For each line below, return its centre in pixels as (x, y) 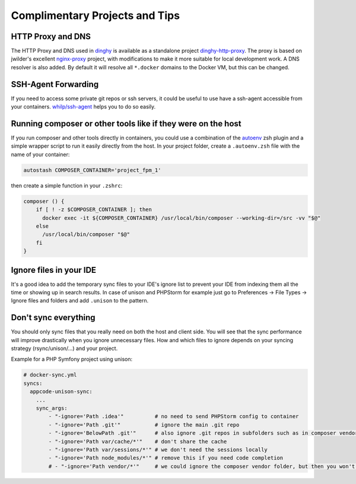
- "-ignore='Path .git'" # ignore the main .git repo (144, 425)
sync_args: (52, 408)
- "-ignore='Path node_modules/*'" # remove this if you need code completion (166, 458)
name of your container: (40, 154)
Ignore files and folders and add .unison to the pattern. (80, 301)
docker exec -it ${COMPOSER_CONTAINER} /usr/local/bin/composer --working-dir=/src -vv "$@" (182, 218)
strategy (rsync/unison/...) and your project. (64, 348)
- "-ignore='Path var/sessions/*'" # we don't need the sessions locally (158, 450)
